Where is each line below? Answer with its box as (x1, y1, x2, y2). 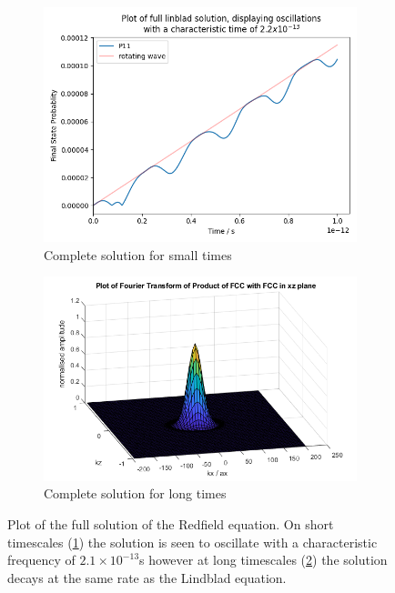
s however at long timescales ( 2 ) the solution (139, 550, 388, 569)
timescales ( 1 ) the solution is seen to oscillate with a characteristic (7, 532, 378, 551)
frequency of (7, 550, 76, 569)
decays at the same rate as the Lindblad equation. (7, 568, 287, 587)
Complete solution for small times (44, 245, 232, 264)
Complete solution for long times (44, 484, 227, 503)
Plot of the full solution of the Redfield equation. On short (7, 515, 334, 534)
